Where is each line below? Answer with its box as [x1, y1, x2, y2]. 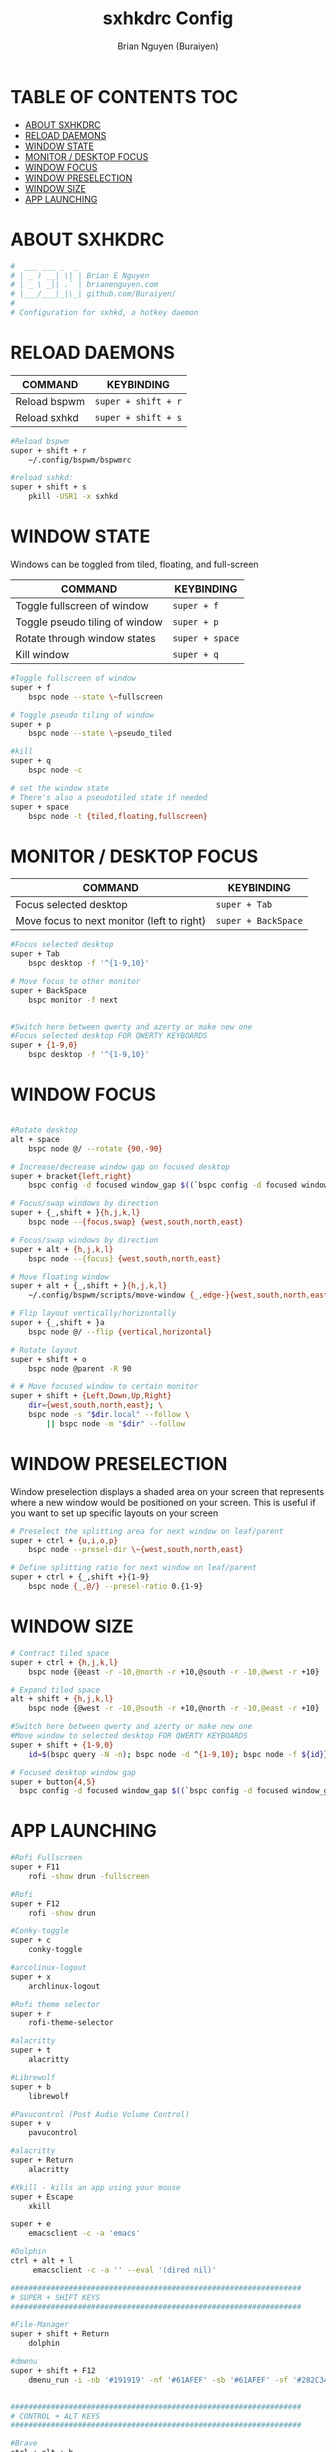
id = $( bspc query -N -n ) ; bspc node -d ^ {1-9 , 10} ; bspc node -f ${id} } [28, 1749, 329, 1759]
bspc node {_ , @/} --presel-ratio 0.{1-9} [28, 1582, 203, 1592]
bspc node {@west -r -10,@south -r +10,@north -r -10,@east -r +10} [28, 1703, 320, 1714]
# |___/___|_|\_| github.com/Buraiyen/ [10, 289, 177, 299]
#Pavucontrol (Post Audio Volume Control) [10, 2109, 190, 2119]
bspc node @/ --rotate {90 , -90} [28, 1143, 163, 1154]
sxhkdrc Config [102, 7, 234, 30]
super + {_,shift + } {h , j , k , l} [10, 1208, 141, 1218]
